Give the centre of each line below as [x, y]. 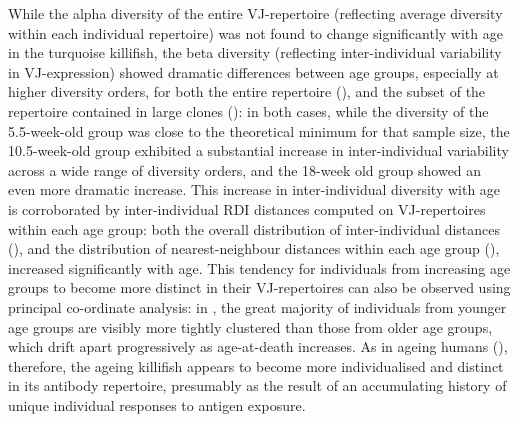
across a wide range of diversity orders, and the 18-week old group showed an [245, 169]
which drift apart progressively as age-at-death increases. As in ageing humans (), [258, 346]
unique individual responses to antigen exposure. [157, 404]
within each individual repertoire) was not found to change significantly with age [255, 32]
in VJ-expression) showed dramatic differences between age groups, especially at [253, 71]
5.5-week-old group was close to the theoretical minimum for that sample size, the [259, 130]
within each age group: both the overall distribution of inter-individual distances [254, 228]
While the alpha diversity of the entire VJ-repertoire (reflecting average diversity [255, 13]
